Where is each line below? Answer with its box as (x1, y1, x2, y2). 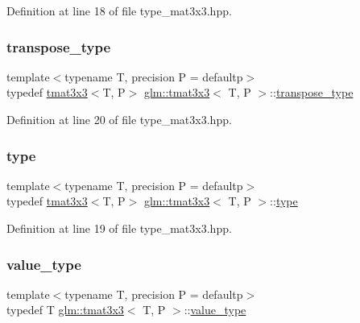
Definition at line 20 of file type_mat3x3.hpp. (6, 111, 232, 127)
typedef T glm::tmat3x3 (6, 301, 124, 318)
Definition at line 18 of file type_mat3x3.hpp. (6, 2, 232, 19)
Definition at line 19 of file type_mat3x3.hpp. (6, 220, 232, 236)
